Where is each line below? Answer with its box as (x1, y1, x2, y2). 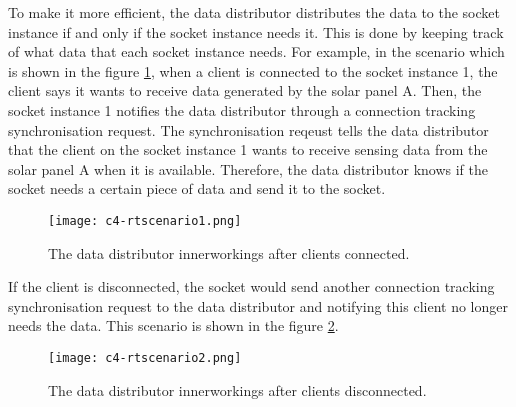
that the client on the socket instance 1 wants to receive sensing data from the (8, 139, 488, 160)
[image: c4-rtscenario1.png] (48, 213, 242, 228)
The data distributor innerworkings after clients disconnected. (48, 379, 427, 400)
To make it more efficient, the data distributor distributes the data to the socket (8, 2, 500, 22)
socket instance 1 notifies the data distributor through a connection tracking (8, 99, 476, 120)
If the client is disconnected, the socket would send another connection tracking (8, 276, 495, 297)
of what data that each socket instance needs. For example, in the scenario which (8, 41, 505, 62)
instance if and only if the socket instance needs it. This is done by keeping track (8, 21, 504, 42)
